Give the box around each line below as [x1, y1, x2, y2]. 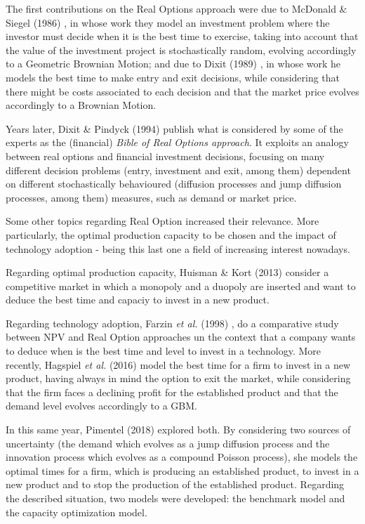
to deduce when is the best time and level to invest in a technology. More [6, 343, 321, 358]
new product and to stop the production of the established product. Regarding [6, 477, 345, 492]
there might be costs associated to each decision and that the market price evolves [6, 84, 359, 98]
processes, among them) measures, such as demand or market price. [6, 190, 297, 204]
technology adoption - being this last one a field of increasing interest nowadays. [6, 241, 350, 256]
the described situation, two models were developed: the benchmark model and [6, 491, 345, 505]
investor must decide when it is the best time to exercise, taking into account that [6, 29, 359, 44]
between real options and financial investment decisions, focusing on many [6, 148, 325, 163]
